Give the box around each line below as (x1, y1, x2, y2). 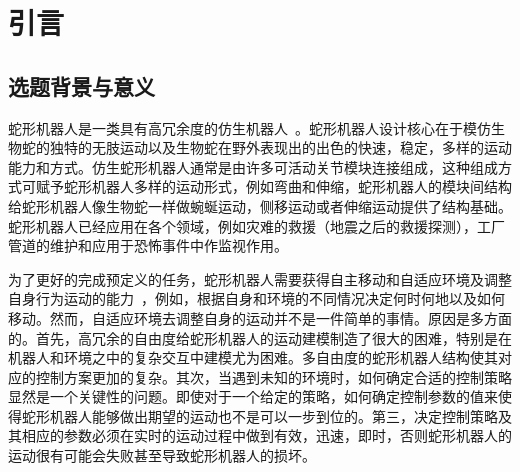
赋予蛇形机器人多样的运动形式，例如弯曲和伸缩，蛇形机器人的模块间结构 (35, 176, 512, 197)
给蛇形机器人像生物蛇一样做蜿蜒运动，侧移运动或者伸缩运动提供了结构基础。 (8, 195, 512, 216)
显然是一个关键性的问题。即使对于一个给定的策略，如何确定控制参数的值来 (8, 386, 498, 407)
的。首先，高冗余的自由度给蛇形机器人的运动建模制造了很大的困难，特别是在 (8, 327, 512, 348)
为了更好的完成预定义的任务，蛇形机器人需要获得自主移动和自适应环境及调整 (8, 268, 512, 289)
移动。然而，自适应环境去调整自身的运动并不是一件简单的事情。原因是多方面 (8, 307, 512, 328)
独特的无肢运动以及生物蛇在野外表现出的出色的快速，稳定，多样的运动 (49, 137, 512, 158)
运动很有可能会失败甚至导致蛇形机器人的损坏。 (8, 445, 316, 466)
